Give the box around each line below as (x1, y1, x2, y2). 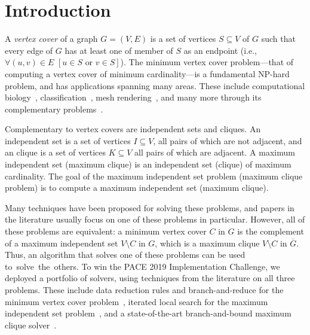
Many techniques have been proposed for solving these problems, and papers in (5, 201, 294, 214)
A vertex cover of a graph (5, 32, 98, 45)
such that (261, 32, 296, 45)
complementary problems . (5, 102, 103, 115)
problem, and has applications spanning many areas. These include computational (5, 79, 305, 92)
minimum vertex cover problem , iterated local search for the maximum (5, 295, 268, 307)
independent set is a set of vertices (5, 134, 131, 147)
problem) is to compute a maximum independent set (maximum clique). (5, 181, 269, 194)
